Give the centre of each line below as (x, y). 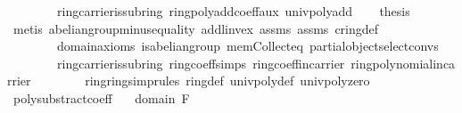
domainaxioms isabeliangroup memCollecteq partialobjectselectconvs (247, 46)
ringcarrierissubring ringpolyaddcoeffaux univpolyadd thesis (233, 11)
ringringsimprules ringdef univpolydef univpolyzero (227, 81)
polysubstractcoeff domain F (101, 97)
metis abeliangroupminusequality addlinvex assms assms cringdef (196, 28)
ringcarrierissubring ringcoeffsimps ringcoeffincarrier (201, 63)
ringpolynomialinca (403, 63)
